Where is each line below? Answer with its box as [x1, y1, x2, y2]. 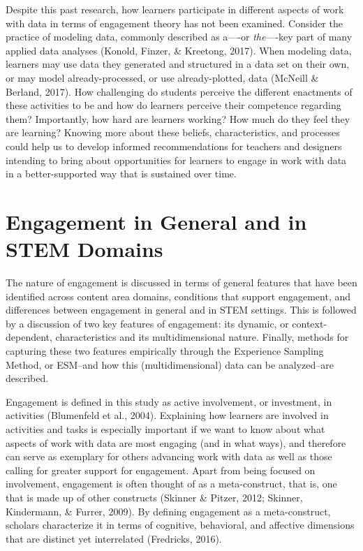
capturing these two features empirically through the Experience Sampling [6, 344, 324, 358]
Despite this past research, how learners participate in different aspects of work [6, 2, 344, 16]
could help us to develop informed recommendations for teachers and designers [6, 138, 342, 153]
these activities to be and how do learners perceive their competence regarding [6, 98, 341, 112]
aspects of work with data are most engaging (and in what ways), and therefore [6, 435, 346, 450]
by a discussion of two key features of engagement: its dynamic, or [6, 316, 289, 330]
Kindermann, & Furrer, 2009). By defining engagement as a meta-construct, [6, 504, 331, 518]
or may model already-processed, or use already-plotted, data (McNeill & [6, 70, 319, 85]
